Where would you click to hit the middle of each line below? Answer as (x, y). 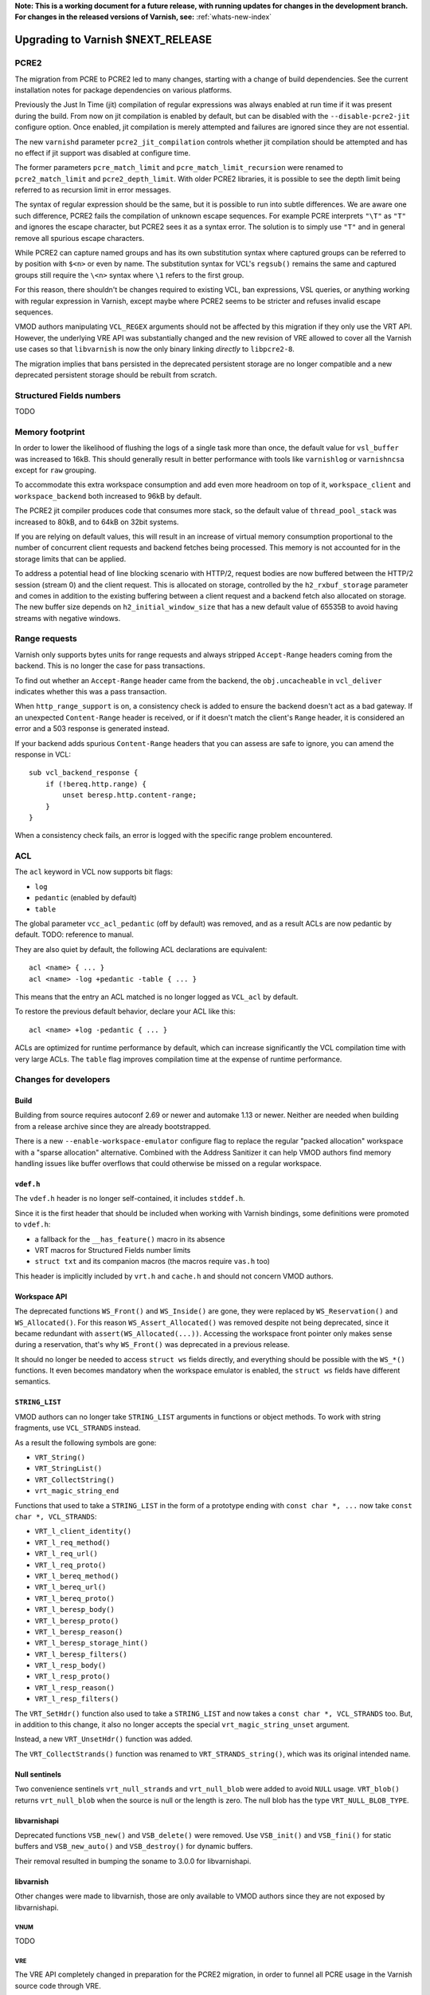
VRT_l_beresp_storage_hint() (92, 1643)
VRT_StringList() (68, 1469)
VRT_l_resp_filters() (77, 1699)
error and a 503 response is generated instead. (92, 729)
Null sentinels (38, 1774)
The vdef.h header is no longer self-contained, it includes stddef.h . (130, 1199)
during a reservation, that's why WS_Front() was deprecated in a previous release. (152, 1345)
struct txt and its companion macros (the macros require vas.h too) (152, 1262)
